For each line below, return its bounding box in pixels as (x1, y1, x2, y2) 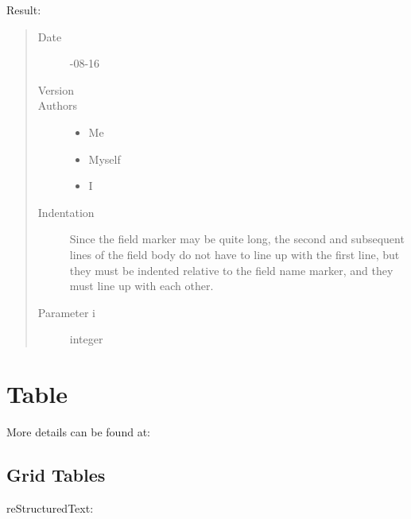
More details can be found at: (6, 424, 150, 440)
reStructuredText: (6, 499, 94, 516)
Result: (6, 2, 41, 17)
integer (69, 331, 103, 347)
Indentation (37, 203, 95, 220)
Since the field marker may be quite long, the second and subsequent (69, 230, 405, 247)
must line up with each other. (69, 277, 214, 294)
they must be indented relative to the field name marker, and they (69, 261, 394, 278)
